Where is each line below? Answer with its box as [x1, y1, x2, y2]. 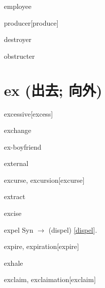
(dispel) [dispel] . [48, 224, 97, 235]
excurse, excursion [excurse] [4, 174, 85, 185]
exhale [4, 257, 23, 268]
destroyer [4, 34, 32, 44]
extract [4, 191, 26, 202]
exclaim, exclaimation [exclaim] [4, 274, 96, 285]
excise [4, 208, 22, 218]
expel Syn [4, 224, 34, 235]
